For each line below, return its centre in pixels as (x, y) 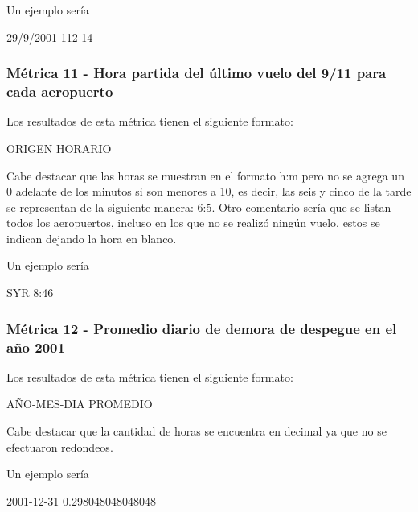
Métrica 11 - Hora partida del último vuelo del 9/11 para (197, 73)
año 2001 (36, 347)
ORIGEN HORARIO (59, 148)
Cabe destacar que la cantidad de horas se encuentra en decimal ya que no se (197, 431)
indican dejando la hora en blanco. (92, 238)
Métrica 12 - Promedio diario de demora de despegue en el (202, 328)
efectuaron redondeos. (60, 446)
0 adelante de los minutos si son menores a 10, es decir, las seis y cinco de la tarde (209, 191)
